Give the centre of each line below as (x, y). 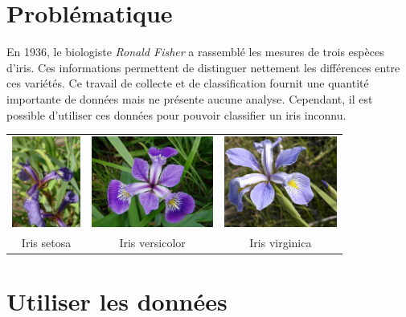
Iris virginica (281, 243)
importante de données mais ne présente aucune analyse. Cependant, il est (190, 98)
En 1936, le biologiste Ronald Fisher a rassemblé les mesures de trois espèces (195, 52)
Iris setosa (46, 243)
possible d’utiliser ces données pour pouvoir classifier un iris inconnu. (176, 114)
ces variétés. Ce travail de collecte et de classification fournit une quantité (188, 83)
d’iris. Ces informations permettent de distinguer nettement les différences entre (203, 67)
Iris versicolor (152, 243)
